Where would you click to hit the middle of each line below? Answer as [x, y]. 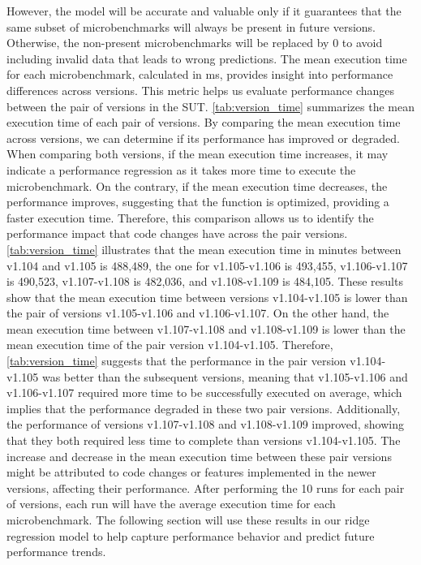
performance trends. [56, 552]
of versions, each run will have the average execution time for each [171, 504]
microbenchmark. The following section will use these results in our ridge [188, 520]
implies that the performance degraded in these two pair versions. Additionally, [204, 408]
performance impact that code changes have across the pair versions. [177, 233]
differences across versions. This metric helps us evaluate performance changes [201, 90]
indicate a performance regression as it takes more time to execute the [181, 169]
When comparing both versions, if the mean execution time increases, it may [198, 154]
